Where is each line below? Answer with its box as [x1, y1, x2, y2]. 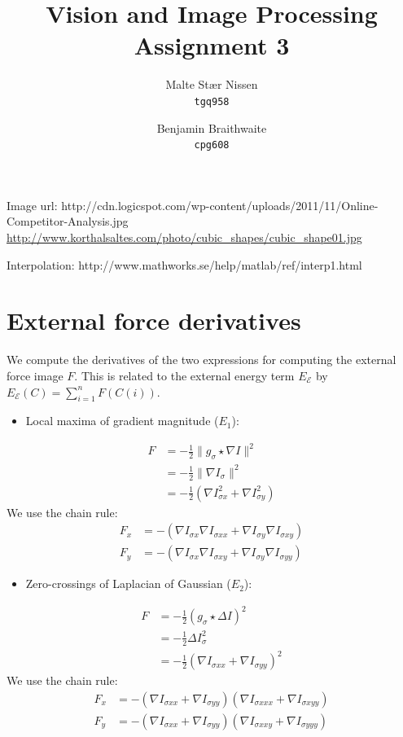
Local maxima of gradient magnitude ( [25, 412, 219, 429]
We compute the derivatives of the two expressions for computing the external [7, 351, 396, 368]
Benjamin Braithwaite [156, 119, 267, 136]
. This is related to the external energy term [74, 366, 295, 384]
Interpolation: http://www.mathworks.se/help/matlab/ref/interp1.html [7, 256, 362, 273]
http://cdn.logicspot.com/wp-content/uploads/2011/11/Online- [61, 196, 379, 213]
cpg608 [194, 139, 230, 151]
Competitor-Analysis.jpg [7, 213, 129, 230]
